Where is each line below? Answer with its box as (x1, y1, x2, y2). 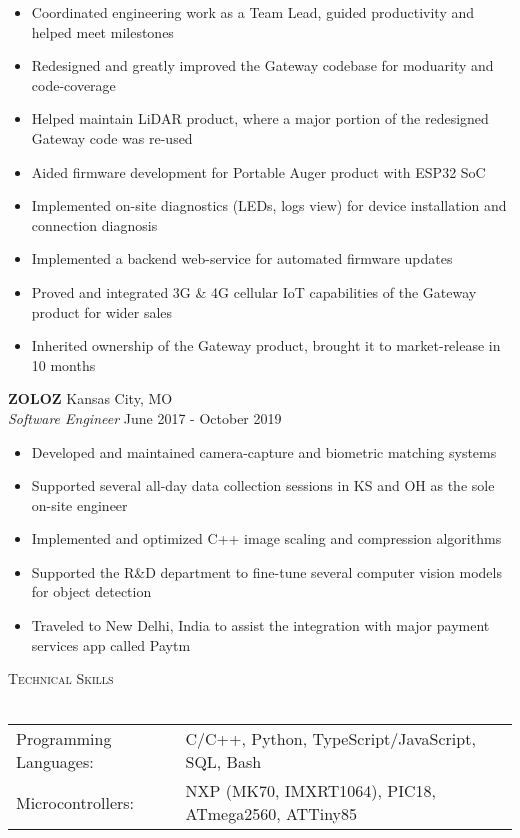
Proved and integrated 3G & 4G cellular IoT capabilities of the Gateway (31, 281, 477, 302)
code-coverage (31, 74, 116, 95)
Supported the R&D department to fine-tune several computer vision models (31, 561, 502, 582)
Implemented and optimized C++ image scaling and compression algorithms (31, 528, 502, 549)
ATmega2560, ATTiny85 (185, 802, 358, 826)
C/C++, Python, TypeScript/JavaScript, (185, 727, 476, 751)
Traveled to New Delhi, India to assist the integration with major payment (31, 615, 490, 636)
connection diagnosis (31, 214, 158, 235)
